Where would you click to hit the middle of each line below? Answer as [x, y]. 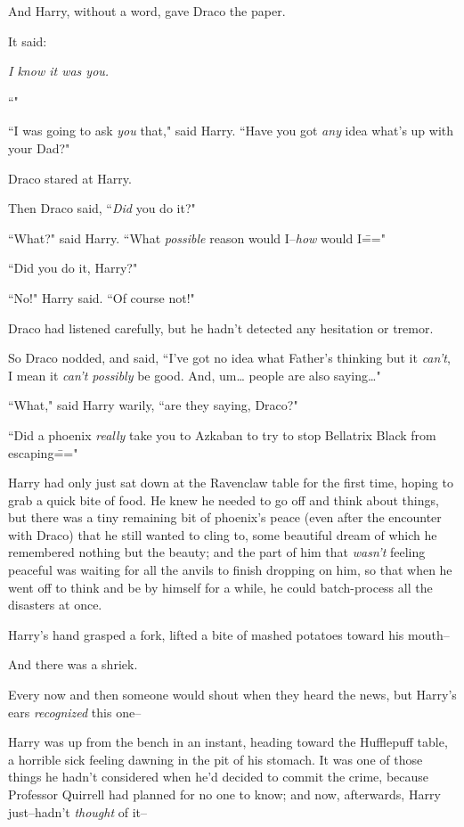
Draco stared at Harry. [70, 178]
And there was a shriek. [73, 664]
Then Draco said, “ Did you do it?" [102, 208]
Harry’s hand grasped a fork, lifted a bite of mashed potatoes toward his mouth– [229, 634]
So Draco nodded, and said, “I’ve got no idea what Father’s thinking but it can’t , [229, 358]
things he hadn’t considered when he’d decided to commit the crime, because [219, 777]
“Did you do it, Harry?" [73, 268]
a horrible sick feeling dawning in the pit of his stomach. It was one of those [216, 759]
